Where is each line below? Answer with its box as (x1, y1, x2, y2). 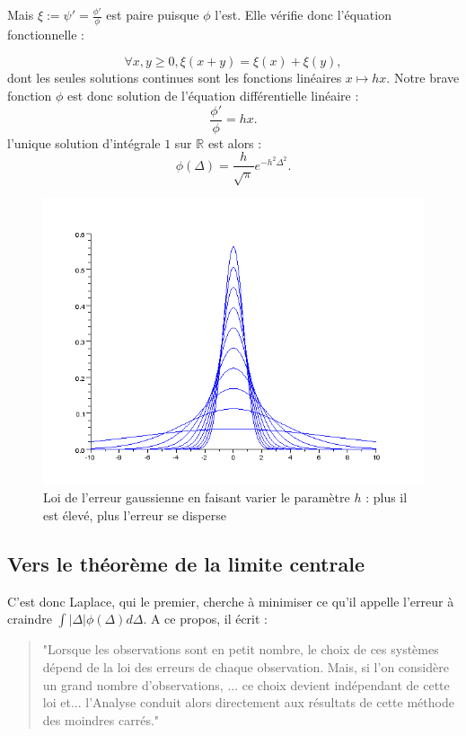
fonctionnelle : (7, 24, 84, 43)
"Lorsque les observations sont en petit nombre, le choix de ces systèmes (42, 640, 439, 659)
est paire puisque (106, 5, 199, 23)
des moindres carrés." (42, 710, 160, 729)
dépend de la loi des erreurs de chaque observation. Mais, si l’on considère (42, 658, 449, 676)
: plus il (365, 488, 408, 507)
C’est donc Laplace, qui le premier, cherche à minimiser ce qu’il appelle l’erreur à (7, 591, 454, 610)
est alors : (207, 133, 262, 152)
